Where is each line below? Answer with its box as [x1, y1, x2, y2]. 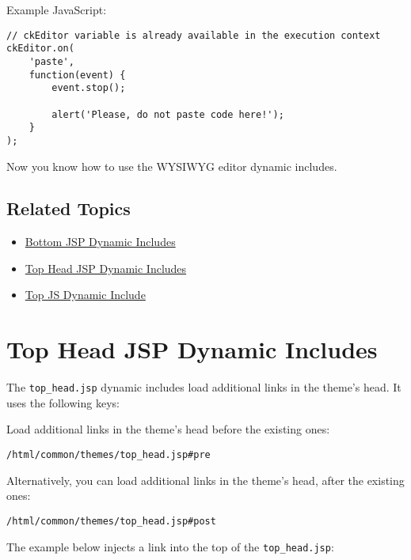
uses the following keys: [6, 394, 120, 411]
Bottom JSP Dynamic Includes [25, 233, 176, 250]
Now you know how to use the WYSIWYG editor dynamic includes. [6, 157, 337, 174]
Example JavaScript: [6, 2, 107, 17]
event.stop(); [51, 82, 126, 94]
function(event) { [29, 69, 126, 81]
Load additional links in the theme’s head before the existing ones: [6, 421, 330, 437]
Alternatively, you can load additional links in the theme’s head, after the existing [6, 471, 405, 488]
